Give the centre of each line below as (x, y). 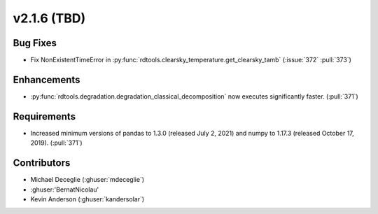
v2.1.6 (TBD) (49, 18)
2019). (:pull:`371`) (57, 143)
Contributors (42, 163)
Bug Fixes (35, 43)
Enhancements (47, 79)
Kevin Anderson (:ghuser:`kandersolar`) (87, 199)
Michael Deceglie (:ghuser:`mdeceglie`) (87, 180)
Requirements (44, 116)
